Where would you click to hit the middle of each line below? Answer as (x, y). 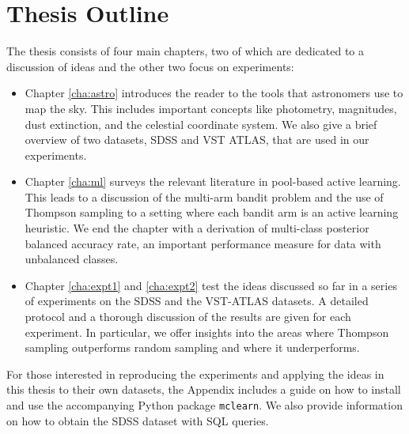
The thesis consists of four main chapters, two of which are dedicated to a (186, 51)
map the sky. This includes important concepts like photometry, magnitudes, (211, 108)
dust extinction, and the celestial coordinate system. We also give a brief (201, 124)
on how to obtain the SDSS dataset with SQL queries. (138, 420)
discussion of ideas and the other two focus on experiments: (150, 66)
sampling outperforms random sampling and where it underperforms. (192, 347)
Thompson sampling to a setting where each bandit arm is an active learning (212, 212)
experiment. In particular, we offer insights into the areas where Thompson (207, 332)
